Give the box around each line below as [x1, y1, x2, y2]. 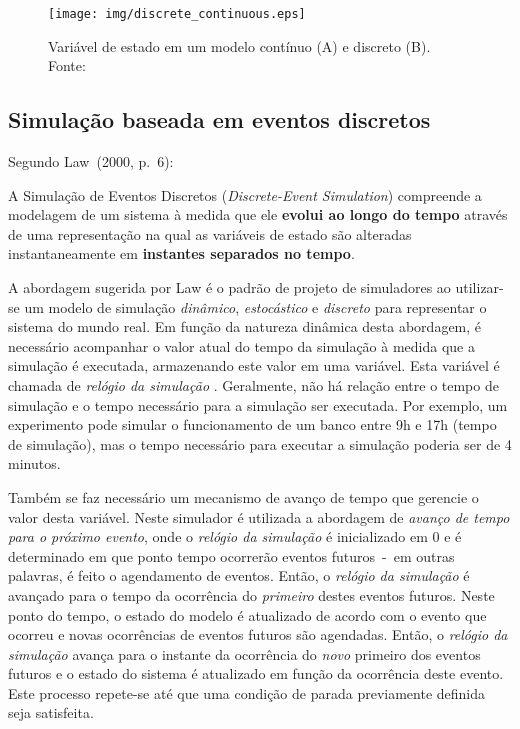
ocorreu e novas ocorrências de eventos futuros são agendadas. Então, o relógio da [8, 624, 508, 645]
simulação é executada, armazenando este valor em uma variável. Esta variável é [8, 355, 500, 376]
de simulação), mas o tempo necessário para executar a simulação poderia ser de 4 [8, 433, 512, 454]
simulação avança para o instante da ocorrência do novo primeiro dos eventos [8, 643, 481, 664]
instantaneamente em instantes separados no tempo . [8, 243, 355, 264]
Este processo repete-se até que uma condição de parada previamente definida [8, 682, 486, 703]
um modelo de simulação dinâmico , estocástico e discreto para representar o [24, 296, 487, 317]
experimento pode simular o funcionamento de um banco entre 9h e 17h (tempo [8, 414, 497, 435]
